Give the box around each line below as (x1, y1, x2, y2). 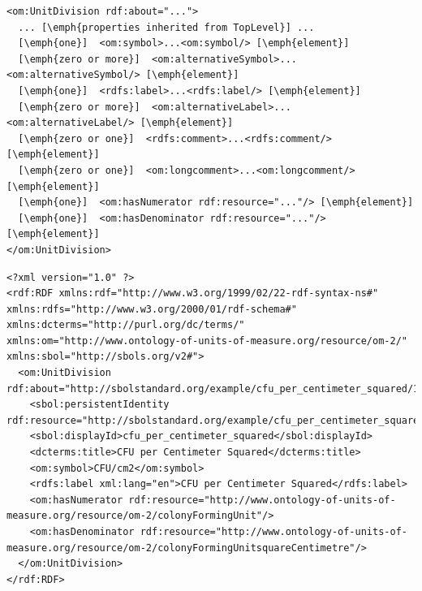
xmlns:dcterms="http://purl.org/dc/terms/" (6, 319, 245, 331)
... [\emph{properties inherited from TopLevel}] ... (18, 21, 315, 33)
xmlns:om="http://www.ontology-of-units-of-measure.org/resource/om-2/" (6, 334, 407, 347)
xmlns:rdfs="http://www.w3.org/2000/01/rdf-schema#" (6, 303, 297, 315)
